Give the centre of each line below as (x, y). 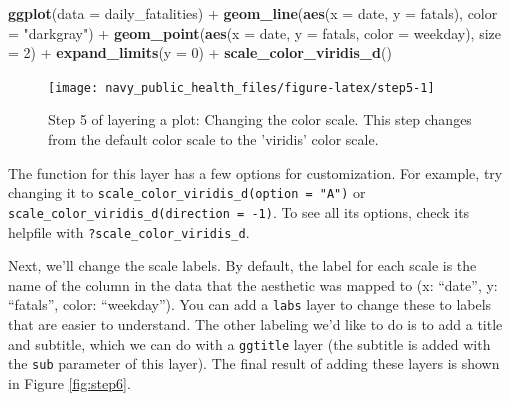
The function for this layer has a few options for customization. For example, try (255, 172)
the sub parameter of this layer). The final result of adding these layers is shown (254, 363)
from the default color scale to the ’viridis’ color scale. (213, 139)
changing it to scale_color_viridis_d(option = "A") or (187, 192)
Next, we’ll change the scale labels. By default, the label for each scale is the (242, 265)
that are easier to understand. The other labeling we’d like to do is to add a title (255, 324)
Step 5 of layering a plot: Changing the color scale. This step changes (260, 119)
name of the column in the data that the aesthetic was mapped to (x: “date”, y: (253, 284)
